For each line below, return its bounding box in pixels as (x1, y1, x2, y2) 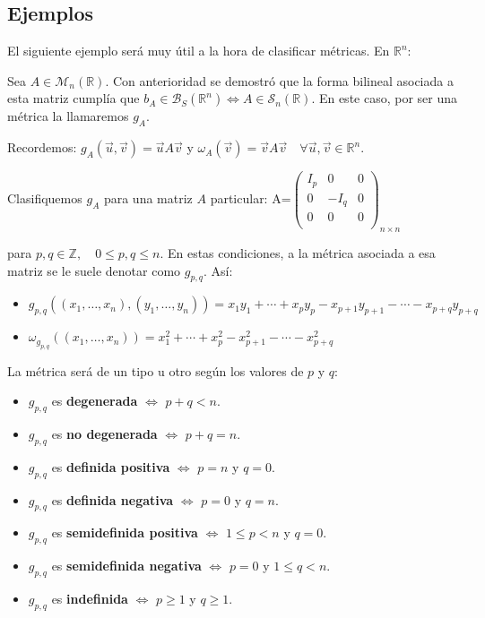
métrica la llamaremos (7, 107, 129, 125)
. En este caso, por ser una (311, 89, 458, 107)
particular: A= (210, 189, 291, 208)
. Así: (203, 261, 233, 279)
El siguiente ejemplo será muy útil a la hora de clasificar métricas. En (7, 41, 390, 60)
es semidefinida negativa (51, 556, 202, 575)
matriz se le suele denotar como (7, 261, 181, 279)
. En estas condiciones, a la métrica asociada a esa (160, 244, 436, 262)
